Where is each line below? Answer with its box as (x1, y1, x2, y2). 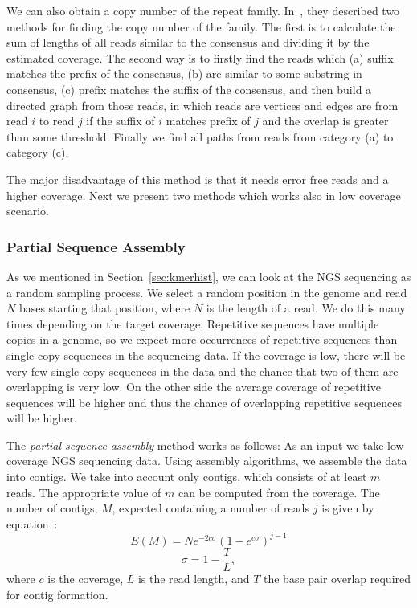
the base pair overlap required (263, 570, 411, 586)
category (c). (6, 144, 69, 161)
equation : (6, 515, 58, 532)
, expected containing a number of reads (112, 500, 310, 516)
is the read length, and (137, 570, 250, 586)
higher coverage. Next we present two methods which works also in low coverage (6, 186, 401, 203)
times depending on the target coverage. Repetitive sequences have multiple (6, 315, 379, 332)
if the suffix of (86, 112, 155, 129)
